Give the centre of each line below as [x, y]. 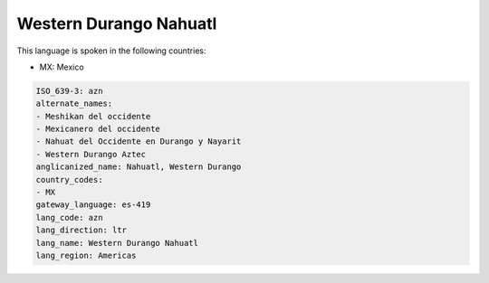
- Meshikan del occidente [93, 116]
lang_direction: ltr [81, 230]
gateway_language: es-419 [93, 205]
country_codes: [69, 179]
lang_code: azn [69, 217]
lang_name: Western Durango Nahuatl [117, 243]
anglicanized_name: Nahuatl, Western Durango [139, 167]
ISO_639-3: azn [69, 91]
